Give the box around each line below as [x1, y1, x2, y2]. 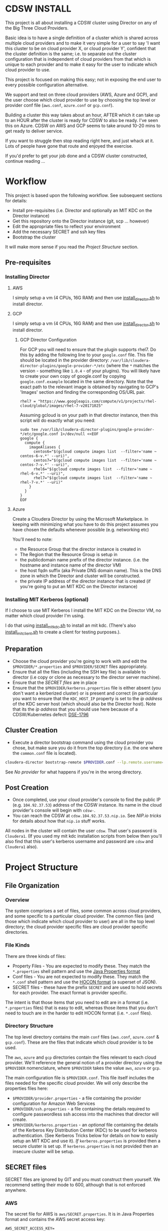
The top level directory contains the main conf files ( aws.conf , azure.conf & [5, 1034, 159, 1040]
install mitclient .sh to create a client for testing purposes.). [5, 629, 121, 636]
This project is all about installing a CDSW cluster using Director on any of [5, 20, 157, 26]
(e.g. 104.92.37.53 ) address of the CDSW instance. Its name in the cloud [12, 802, 162, 808]
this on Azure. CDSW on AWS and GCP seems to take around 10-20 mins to [5, 123, 161, 129]
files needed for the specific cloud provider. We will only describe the [5, 1080, 148, 1086]
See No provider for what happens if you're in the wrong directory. [5, 769, 142, 775]
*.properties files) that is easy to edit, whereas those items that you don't [5, 1004, 158, 1011]
